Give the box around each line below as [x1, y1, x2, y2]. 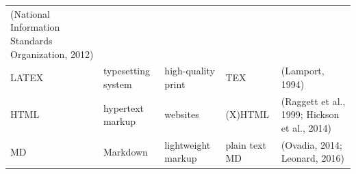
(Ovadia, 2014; [281, 137, 342, 151]
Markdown [103, 144, 148, 158]
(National [10, 6, 50, 20]
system [103, 76, 132, 91]
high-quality [164, 63, 215, 78]
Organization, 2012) [10, 46, 94, 61]
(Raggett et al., [281, 93, 346, 108]
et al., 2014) [281, 121, 331, 134]
